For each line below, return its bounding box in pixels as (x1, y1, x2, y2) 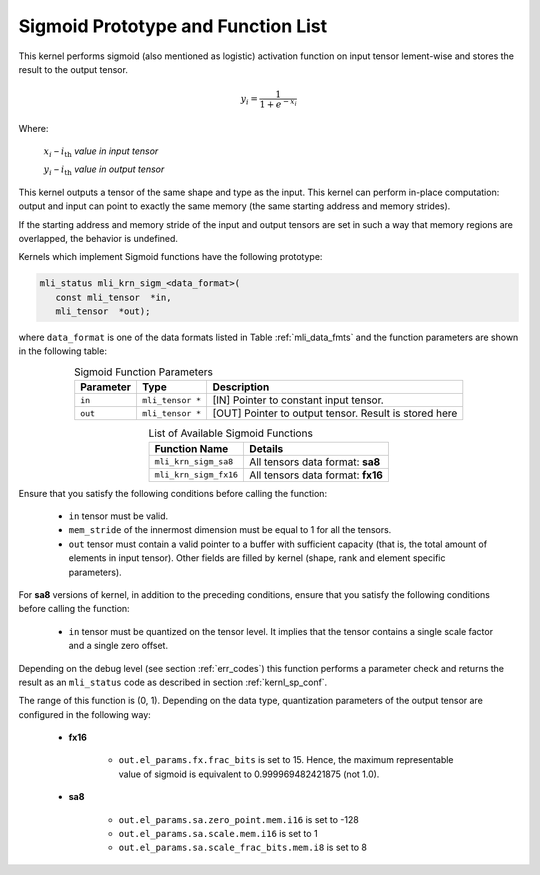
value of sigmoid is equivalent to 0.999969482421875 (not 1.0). (118, 768, 380, 780)
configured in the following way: (18, 708, 152, 720)
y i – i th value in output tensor (43, 163, 165, 178)
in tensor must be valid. (68, 510, 169, 522)
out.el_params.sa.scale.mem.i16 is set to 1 (118, 828, 319, 840)
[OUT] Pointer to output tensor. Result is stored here (212, 406, 458, 420)
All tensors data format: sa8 (249, 455, 381, 469)
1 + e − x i (259, 97, 297, 110)
